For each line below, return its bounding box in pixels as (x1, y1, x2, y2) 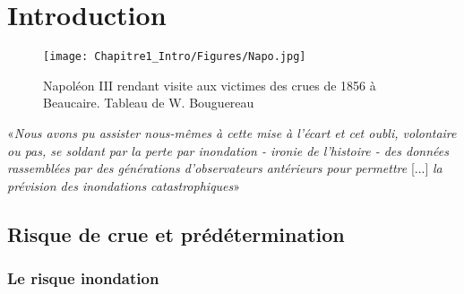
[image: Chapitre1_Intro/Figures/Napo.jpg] (43, 50, 306, 64)
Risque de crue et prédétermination (7, 220, 345, 247)
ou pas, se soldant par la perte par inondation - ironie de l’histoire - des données (7, 141, 449, 160)
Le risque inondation (7, 267, 159, 290)
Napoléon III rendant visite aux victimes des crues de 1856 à (43, 75, 376, 94)
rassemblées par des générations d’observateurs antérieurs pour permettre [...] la (7, 159, 443, 177)
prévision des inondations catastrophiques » (7, 176, 241, 195)
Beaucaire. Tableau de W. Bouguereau (43, 93, 254, 112)
